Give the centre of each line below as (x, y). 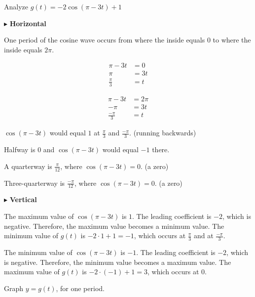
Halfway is (20, 149)
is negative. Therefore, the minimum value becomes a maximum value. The (118, 262)
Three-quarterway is (35, 183)
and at (204, 235)
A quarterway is (28, 166)
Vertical (23, 199)
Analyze (16, 6)
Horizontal (28, 23)
